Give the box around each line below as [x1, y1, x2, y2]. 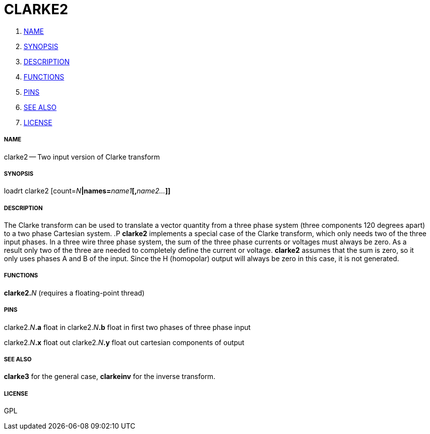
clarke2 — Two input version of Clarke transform [4, 152, 160, 161]
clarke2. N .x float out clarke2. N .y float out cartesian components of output [4, 338, 245, 347]
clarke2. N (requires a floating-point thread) [4, 288, 145, 297]
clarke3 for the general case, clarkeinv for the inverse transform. [4, 372, 216, 381]
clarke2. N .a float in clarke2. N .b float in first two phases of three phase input [4, 323, 251, 331]
